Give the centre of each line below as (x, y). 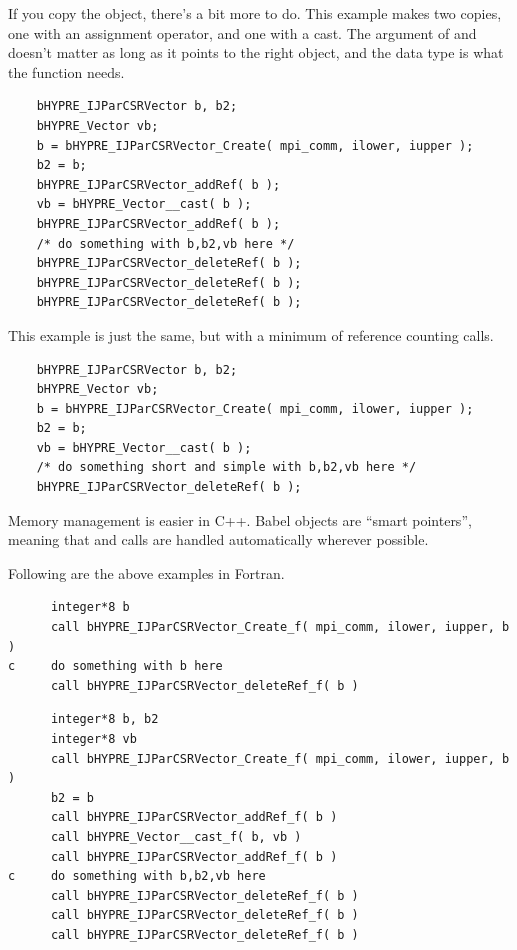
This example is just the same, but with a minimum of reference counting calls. (251, 334)
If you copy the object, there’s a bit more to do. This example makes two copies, (255, 13)
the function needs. (66, 71)
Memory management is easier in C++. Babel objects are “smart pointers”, (240, 519)
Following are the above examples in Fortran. (146, 572)
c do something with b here (115, 666)
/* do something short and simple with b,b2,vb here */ (226, 467)
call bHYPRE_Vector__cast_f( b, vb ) (176, 836)
